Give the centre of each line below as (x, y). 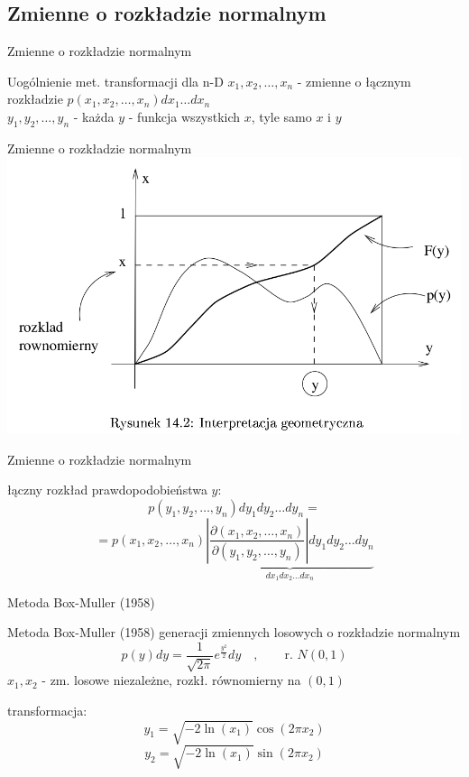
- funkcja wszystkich (184, 116)
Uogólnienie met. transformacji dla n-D (115, 81)
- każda (94, 116)
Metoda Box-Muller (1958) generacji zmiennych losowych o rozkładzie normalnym (234, 632)
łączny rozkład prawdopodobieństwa (107, 490)
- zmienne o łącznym (354, 81)
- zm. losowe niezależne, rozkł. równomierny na (171, 680)
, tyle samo (281, 116)
